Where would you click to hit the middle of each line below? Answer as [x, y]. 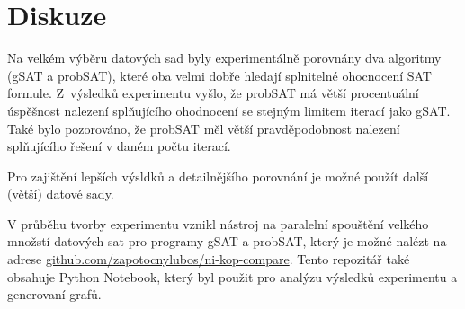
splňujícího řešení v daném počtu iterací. [119, 146]
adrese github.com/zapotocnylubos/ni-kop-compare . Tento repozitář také [209, 259]
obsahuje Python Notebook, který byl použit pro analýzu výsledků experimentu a [232, 276]
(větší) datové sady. [61, 194]
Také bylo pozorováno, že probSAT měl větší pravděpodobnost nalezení [204, 128]
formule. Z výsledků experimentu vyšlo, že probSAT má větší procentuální [213, 93]
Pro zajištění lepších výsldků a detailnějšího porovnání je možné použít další [218, 176]
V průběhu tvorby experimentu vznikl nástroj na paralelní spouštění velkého [218, 223]
